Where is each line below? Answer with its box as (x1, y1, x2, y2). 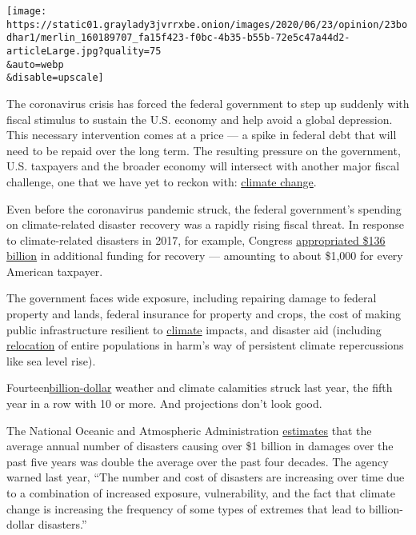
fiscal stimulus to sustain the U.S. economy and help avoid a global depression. (6, 110, 393, 127)
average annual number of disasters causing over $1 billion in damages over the (6, 437, 394, 454)
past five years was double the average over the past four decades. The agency (6, 453, 389, 469)
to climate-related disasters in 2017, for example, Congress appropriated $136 (6, 231, 386, 248)
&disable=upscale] (6, 72, 104, 84)
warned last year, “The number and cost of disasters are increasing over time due (6, 469, 405, 485)
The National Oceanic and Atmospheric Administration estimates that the (6, 421, 372, 438)
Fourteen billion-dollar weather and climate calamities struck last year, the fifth (6, 379, 393, 396)
